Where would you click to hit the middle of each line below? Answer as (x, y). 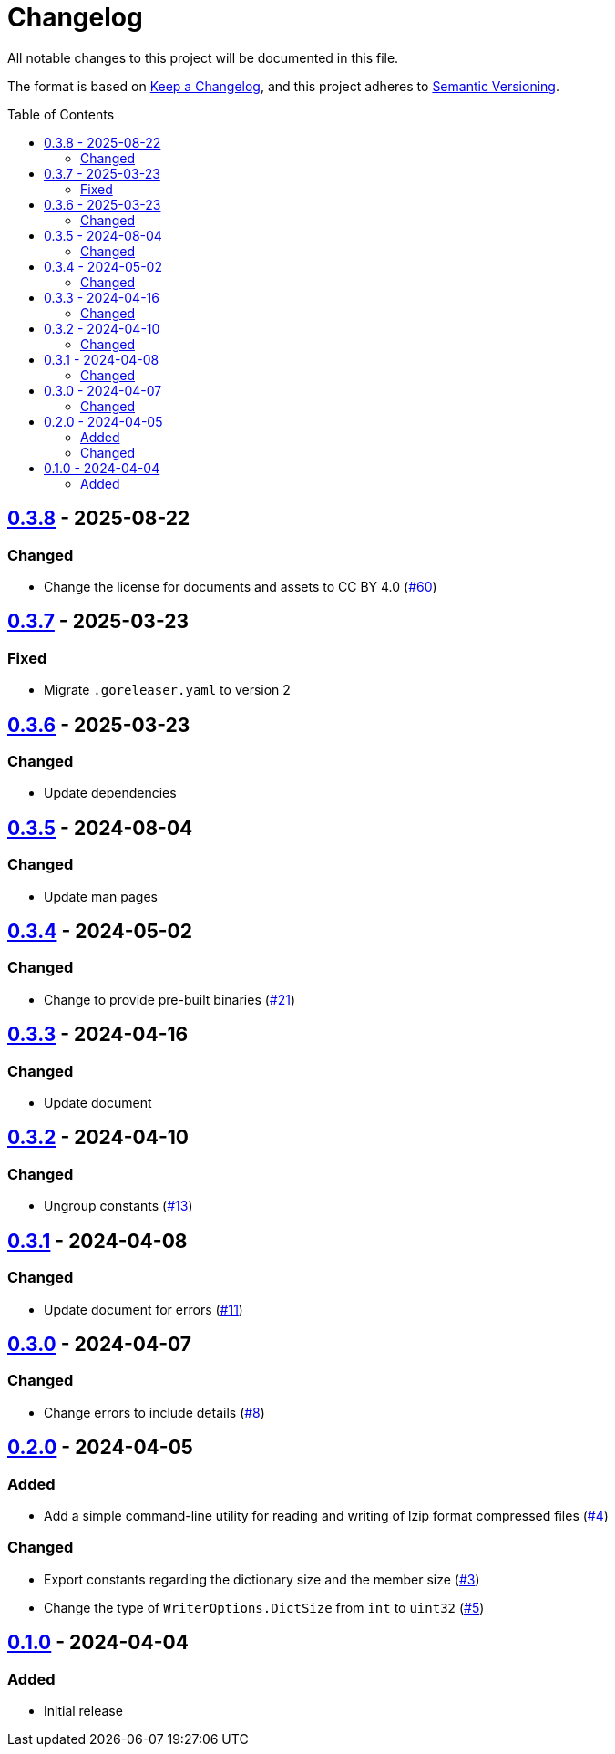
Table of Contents (61, 114)
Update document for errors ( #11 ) (143, 1309)
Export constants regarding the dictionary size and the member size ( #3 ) (262, 1579)
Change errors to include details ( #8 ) (154, 1412)
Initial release (83, 1710)
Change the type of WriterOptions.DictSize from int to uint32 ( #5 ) (264, 1607)
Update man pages (101, 896)
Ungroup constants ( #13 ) (118, 1206)
